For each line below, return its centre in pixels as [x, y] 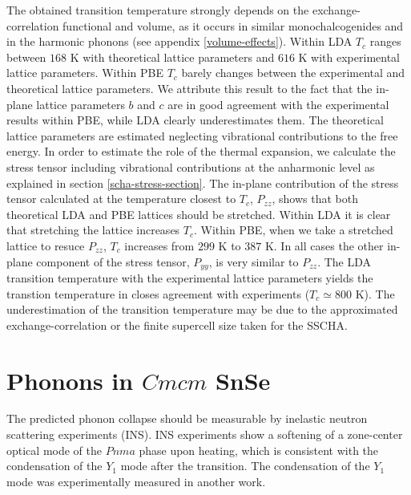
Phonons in [70, 380]
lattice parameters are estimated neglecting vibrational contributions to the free [202, 135]
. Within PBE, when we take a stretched [294, 230]
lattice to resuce [46, 245]
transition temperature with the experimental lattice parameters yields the [190, 277]
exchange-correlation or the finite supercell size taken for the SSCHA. [177, 325]
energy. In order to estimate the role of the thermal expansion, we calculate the [201, 151]
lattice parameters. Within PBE [85, 73]
